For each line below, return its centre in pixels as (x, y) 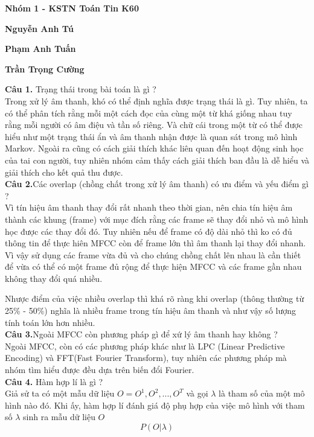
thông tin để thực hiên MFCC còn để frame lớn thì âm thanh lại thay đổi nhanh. (155, 243)
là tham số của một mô (262, 393)
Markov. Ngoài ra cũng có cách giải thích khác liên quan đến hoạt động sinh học (154, 148)
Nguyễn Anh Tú (40, 28)
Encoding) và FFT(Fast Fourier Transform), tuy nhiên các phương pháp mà (146, 358)
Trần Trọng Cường (45, 69)
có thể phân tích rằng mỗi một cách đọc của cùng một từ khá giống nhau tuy (149, 113)
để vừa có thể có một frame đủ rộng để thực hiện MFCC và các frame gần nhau (153, 266)
